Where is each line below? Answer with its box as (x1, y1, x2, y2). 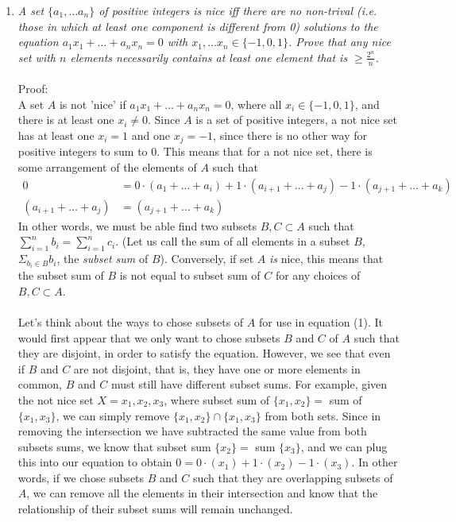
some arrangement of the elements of (17, 159, 197, 176)
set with (17, 48, 56, 65)
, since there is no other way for (213, 126, 367, 143)
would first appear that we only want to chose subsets (17, 329, 280, 346)
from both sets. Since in (265, 407, 381, 423)
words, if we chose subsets (17, 469, 145, 485)
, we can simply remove (56, 407, 170, 423)
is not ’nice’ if (59, 95, 126, 112)
